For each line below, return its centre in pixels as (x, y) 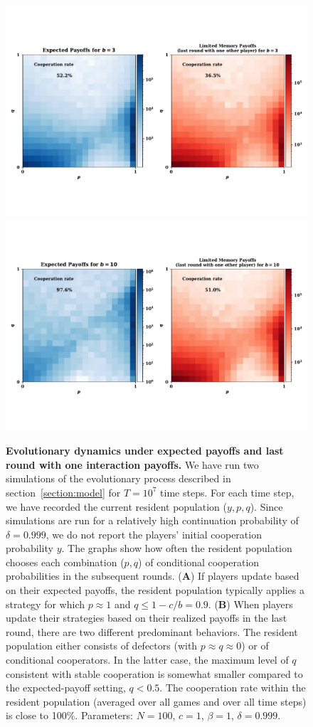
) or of (255, 646)
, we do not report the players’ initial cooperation (154, 534)
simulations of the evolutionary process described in (118, 478)
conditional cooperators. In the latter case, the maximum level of (147, 660)
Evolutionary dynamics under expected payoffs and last (145, 451)
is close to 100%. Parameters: (69, 715)
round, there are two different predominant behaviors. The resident (152, 631)
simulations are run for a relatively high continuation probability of (152, 520)
